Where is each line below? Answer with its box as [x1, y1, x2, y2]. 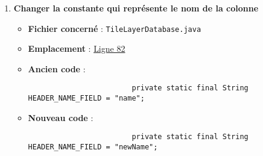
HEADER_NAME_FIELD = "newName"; [28, 143, 158, 151]
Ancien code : [28, 62, 86, 75]
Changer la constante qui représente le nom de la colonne [13, 2, 259, 14]
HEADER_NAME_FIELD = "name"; [28, 94, 145, 103]
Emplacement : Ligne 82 [28, 42, 125, 55]
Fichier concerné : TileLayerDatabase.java [28, 22, 201, 34]
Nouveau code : [28, 111, 93, 123]
